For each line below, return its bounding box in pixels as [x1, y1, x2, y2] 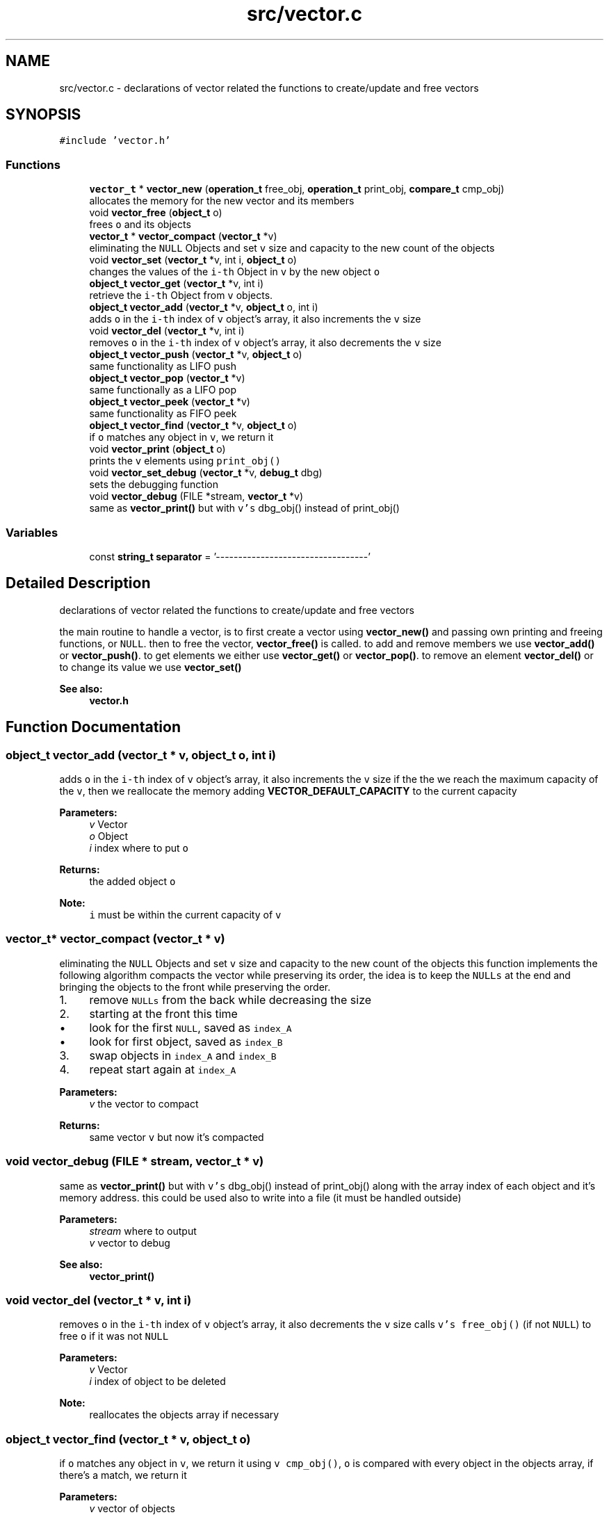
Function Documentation [6, 718, 181, 736]
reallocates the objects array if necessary [89, 1409, 279, 1421]
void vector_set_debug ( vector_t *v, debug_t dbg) [89, 467, 323, 479]
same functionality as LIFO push [89, 360, 236, 373]
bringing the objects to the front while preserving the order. [59, 980, 331, 993]
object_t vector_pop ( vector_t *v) [89, 372, 245, 384]
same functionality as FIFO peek [89, 407, 237, 420]
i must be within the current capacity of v [89, 909, 282, 921]
